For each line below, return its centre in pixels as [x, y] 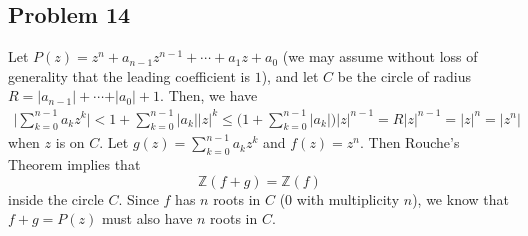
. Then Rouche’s [409, 142]
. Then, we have [209, 95]
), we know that [460, 198]
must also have [147, 218]
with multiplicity [348, 198]
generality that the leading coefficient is [129, 75]
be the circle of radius [404, 75]
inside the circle [56, 198]
